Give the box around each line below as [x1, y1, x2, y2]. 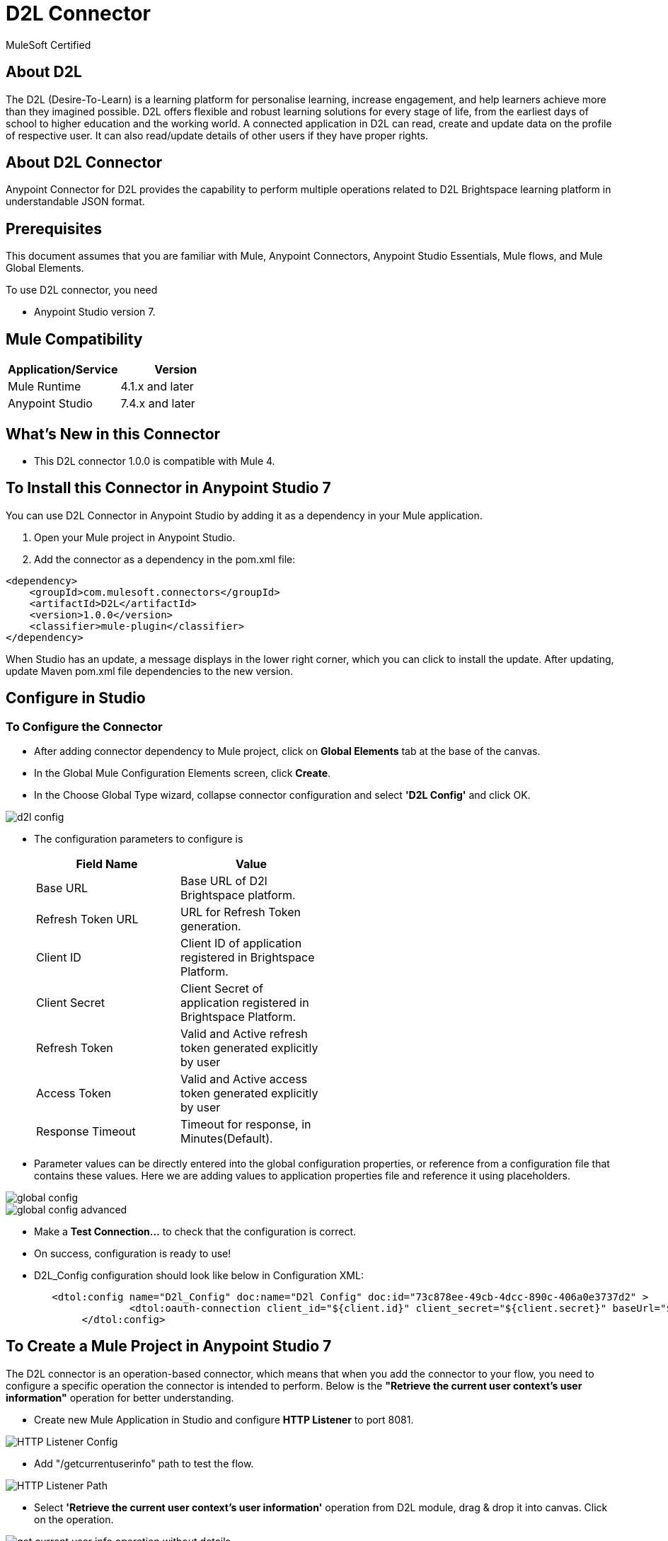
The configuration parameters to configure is [34, 833, 243, 845]
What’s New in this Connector [6, 425, 221, 443]
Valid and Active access [180, 1072, 308, 1087]
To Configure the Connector [6, 719, 163, 734]
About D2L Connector [6, 154, 163, 172]
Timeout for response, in [180, 1117, 311, 1132]
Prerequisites [6, 219, 102, 238]
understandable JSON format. [6, 195, 145, 208]
